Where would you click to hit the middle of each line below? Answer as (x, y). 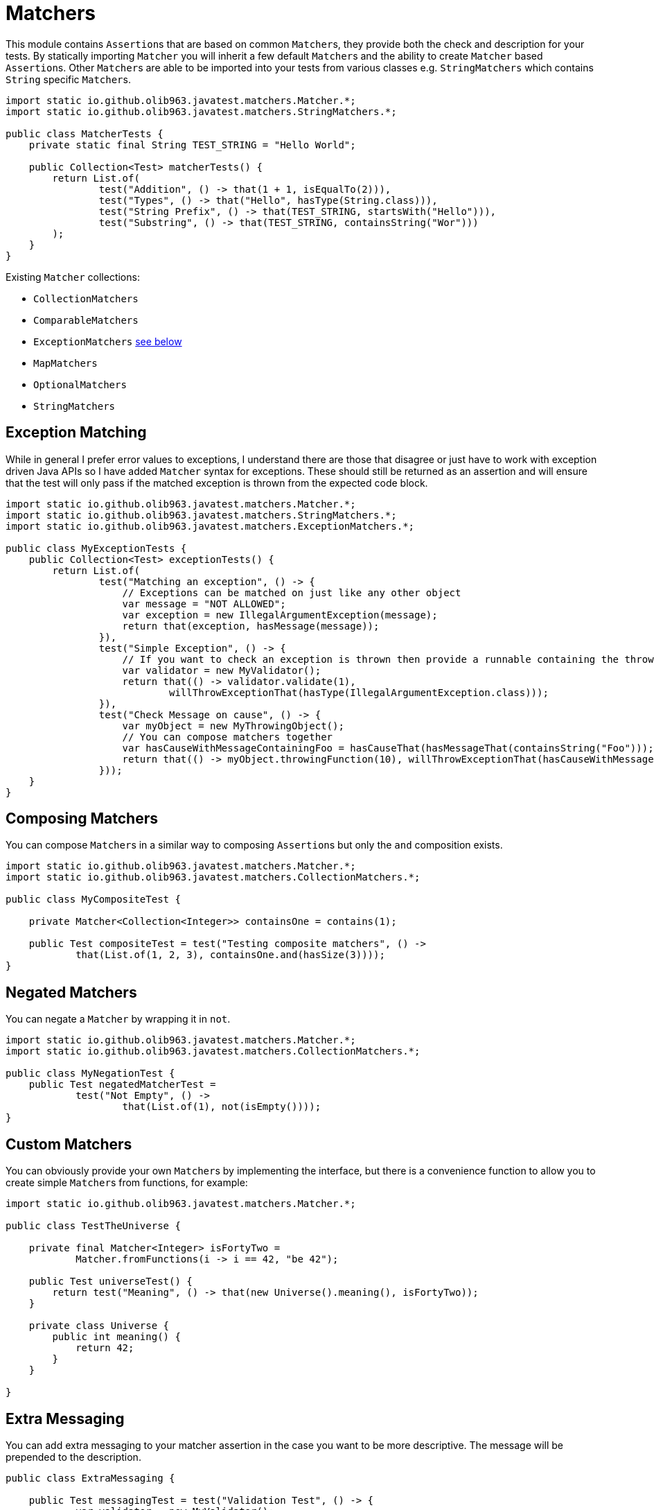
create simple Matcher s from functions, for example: (127, 1183)
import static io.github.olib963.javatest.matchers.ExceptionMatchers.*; (210, 526)
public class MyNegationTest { (90, 1074)
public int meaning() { (116, 1337)
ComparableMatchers (86, 320)
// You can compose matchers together (228, 737)
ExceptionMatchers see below (108, 341)
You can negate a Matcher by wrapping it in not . (118, 1019)
